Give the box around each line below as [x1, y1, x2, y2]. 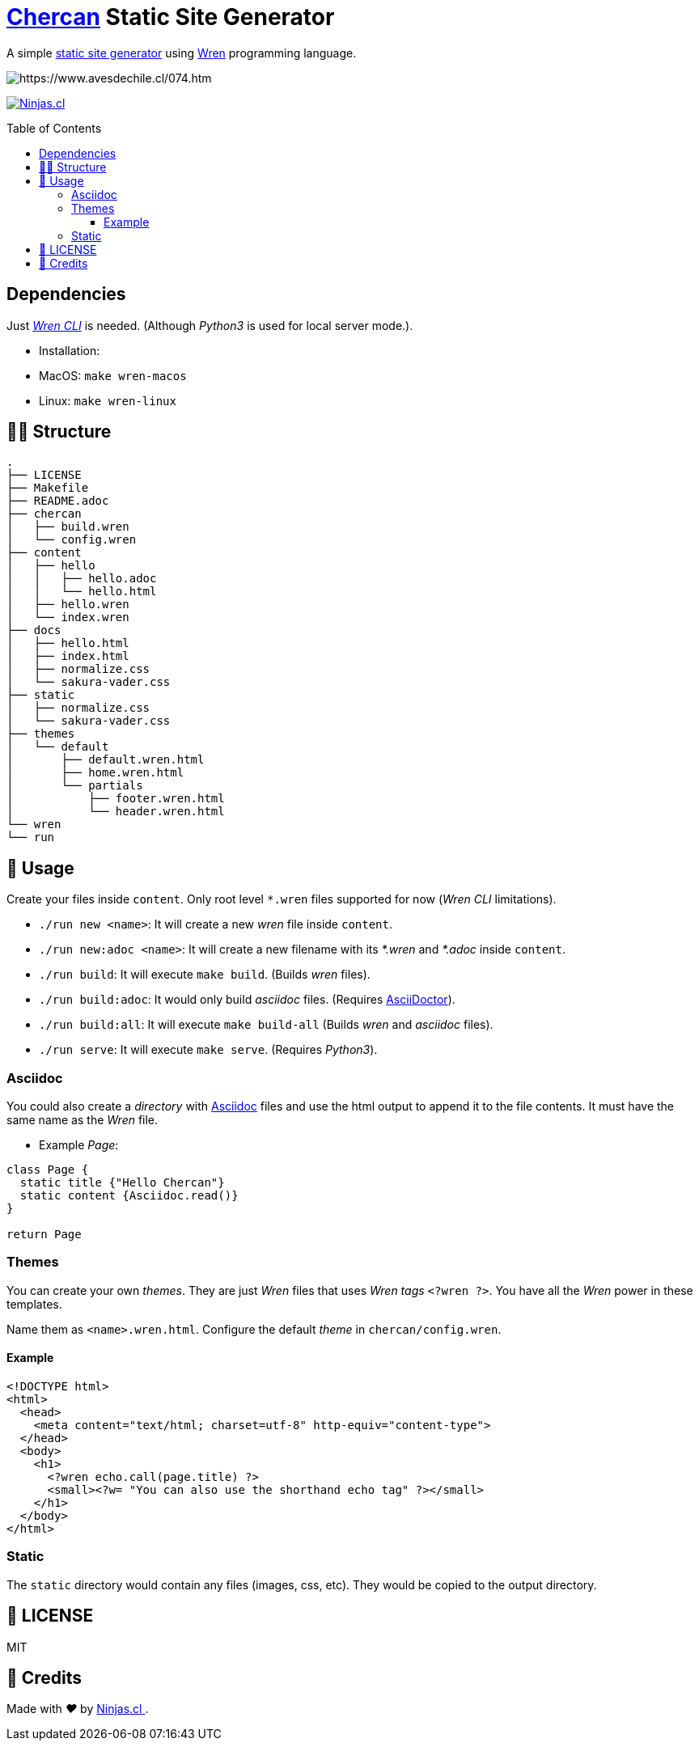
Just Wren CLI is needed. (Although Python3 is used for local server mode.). [6, 318, 413, 332]
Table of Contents [6, 121, 102, 135]
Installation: [39, 343, 100, 357]
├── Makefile [6, 481, 89, 495]
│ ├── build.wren [6, 520, 129, 534]
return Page [6, 1228, 82, 1242]
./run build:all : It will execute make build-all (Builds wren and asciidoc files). [39, 1017, 494, 1032]
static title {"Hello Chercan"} [19, 1176, 225, 1190]
